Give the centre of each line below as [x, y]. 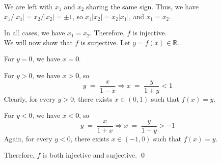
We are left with [28, 6]
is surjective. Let [106, 42]
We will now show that [39, 42]
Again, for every [28, 138]
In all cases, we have [35, 33]
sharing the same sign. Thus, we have [142, 6]
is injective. [150, 33]
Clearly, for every [30, 98]
